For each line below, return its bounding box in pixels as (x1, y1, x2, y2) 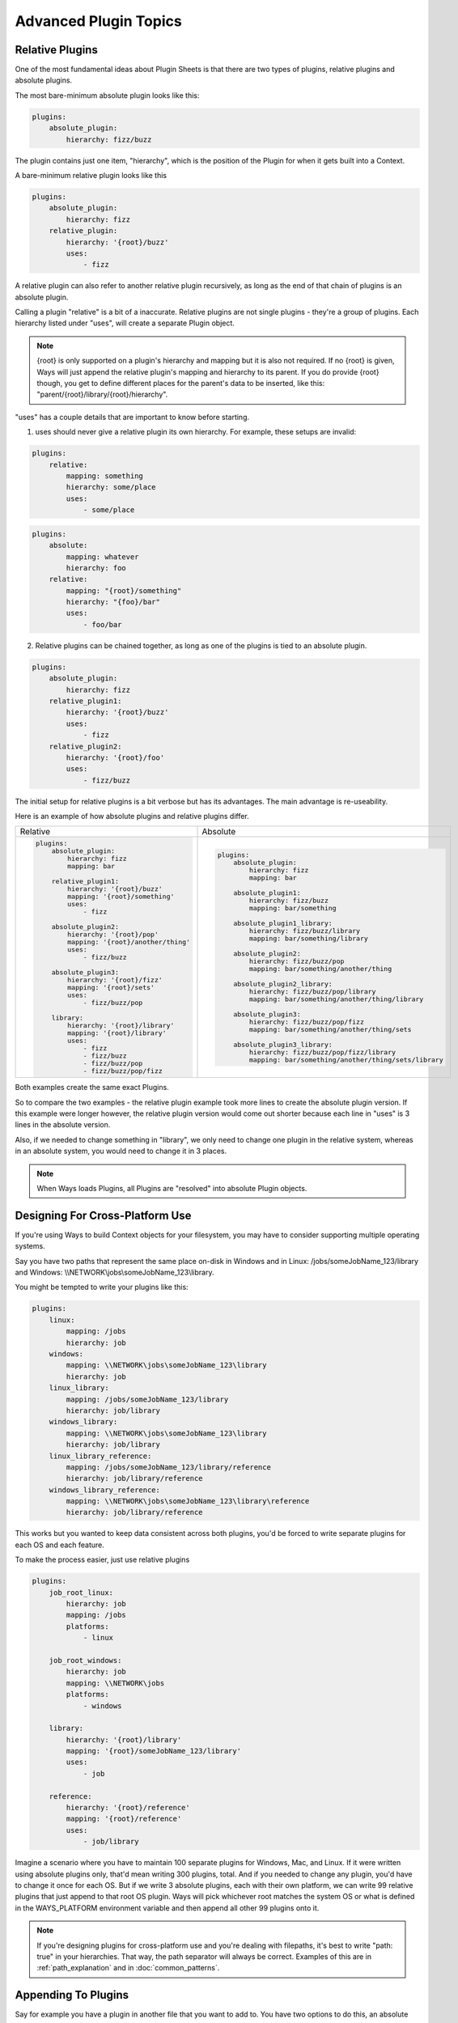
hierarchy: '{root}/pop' (67, 931, 159, 939)
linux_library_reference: (49, 1451, 152, 1461)
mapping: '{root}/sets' (67, 983, 155, 992)
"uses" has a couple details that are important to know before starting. (15, 412, 250, 422)
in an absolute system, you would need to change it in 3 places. (15, 1146, 227, 1156)
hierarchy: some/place (66, 482, 157, 492)
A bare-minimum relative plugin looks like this (15, 170, 168, 180)
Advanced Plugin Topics (15, 12, 182, 30)
